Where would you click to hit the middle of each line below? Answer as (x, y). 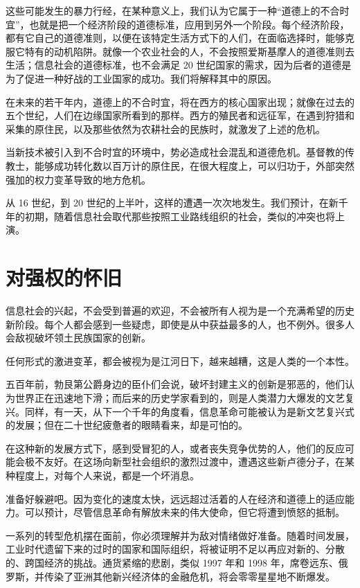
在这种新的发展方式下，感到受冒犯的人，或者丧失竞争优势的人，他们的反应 (175, 448)
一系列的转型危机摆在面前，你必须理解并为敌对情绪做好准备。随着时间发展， (180, 535)
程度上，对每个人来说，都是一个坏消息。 (107, 475)
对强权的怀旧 (64, 277)
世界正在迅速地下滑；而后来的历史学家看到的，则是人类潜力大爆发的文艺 (180, 398)
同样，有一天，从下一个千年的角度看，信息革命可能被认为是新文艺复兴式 (189, 411)
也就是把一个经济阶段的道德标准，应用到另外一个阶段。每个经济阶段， (189, 24)
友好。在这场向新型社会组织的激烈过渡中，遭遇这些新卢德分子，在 (194, 462)
